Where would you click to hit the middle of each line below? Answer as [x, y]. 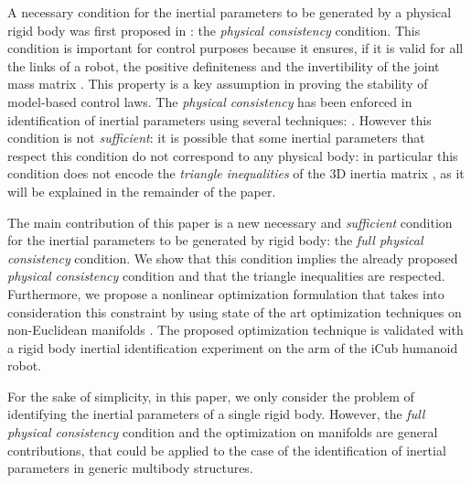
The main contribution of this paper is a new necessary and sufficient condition [230, 222]
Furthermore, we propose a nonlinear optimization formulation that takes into [226, 293]
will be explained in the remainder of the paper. [142, 191]
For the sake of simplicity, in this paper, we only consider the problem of [211, 396]
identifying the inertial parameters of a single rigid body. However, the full [216, 414]
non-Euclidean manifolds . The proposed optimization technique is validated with [235, 330]
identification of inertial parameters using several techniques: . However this [219, 119]
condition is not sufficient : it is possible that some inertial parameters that [216, 138]
